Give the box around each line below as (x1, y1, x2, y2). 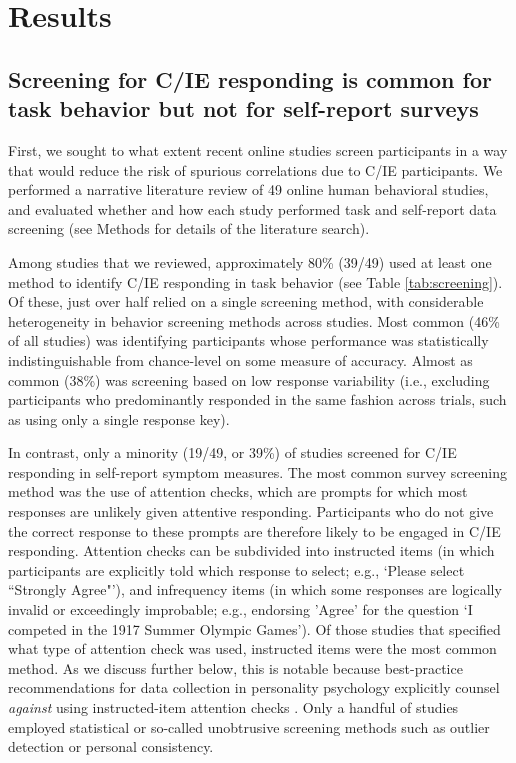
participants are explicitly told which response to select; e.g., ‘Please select (8, 559, 465, 580)
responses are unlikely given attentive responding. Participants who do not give (8, 501, 494, 522)
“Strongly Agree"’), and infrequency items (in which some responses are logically (8, 579, 502, 600)
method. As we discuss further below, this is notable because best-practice (8, 657, 463, 678)
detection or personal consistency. (8, 736, 214, 757)
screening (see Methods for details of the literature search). (8, 218, 370, 239)
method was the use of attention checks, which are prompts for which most (8, 481, 468, 502)
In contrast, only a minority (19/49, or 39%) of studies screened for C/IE (8, 442, 457, 463)
